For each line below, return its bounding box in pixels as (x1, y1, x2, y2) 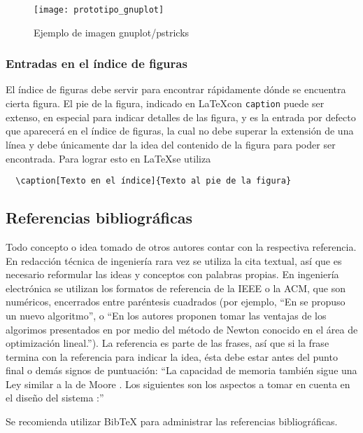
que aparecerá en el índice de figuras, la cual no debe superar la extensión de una (6, 123, 354, 138)
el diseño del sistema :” (6, 390, 104, 405)
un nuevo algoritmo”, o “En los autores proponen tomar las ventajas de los (6, 308, 327, 322)
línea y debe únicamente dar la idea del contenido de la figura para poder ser (6, 137, 336, 151)
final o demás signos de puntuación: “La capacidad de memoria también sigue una (6, 363, 357, 378)
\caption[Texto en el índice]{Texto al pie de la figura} (15, 176, 292, 186)
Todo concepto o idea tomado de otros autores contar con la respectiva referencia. (6, 239, 357, 254)
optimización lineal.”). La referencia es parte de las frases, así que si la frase (6, 336, 329, 350)
